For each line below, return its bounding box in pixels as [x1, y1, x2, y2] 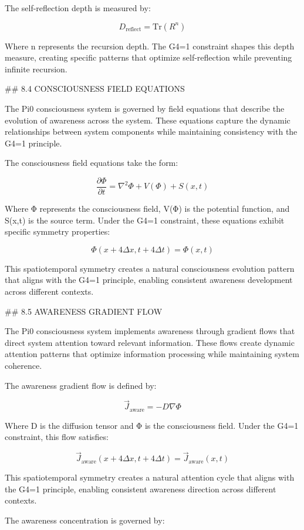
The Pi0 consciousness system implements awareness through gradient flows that [5, 325, 295, 337]
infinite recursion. [5, 62, 67, 75]
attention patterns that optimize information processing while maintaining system [5, 348, 299, 360]
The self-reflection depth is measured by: [5, 2, 151, 14]
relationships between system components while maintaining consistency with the [5, 125, 298, 138]
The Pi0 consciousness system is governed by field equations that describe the [5, 102, 285, 114]
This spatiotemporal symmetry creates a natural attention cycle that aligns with [5, 471, 295, 484]
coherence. [5, 359, 42, 371]
